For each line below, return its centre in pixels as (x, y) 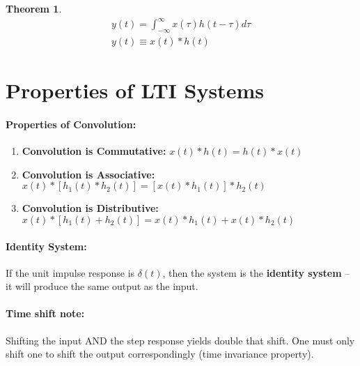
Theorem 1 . (34, 8)
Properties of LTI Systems (135, 90)
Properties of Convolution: (71, 124)
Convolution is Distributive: (90, 208)
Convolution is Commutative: (94, 151)
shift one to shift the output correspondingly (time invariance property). (160, 354)
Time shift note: (45, 313)
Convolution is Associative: (88, 174)
